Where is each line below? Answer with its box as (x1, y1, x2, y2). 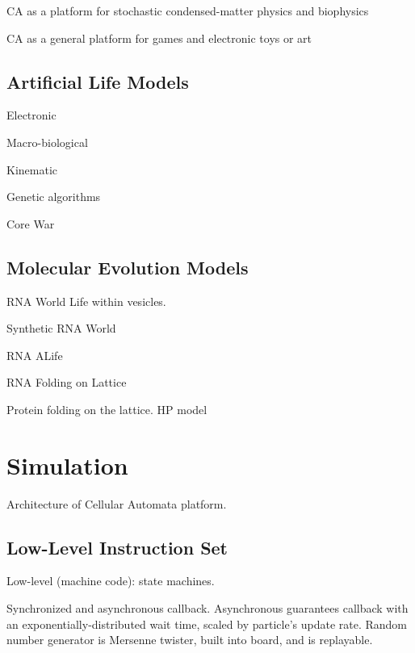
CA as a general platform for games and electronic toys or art (6, 29, 312, 46)
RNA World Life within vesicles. (6, 292, 166, 309)
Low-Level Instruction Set (6, 534, 228, 559)
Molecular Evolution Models (6, 254, 249, 279)
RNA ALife (6, 346, 63, 363)
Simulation (6, 448, 128, 481)
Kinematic (6, 161, 57, 178)
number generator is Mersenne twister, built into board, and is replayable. (6, 631, 373, 648)
